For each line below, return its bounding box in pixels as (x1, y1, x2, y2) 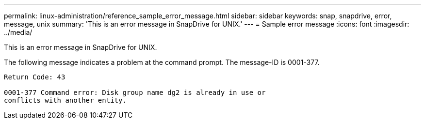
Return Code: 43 (4, 73, 65, 81)
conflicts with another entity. (4, 96, 127, 104)
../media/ (4, 28, 33, 36)
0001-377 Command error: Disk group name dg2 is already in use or (4, 89, 266, 96)
